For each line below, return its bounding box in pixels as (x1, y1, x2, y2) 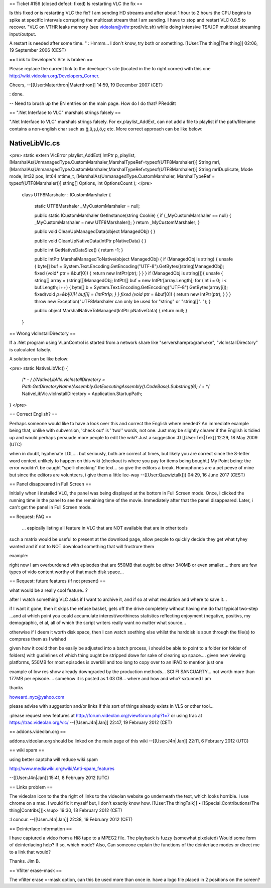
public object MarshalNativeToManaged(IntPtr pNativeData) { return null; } (34, 308, 188, 314)
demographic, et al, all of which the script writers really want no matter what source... (9, 620, 186, 626)
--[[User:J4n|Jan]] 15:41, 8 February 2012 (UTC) (9, 775, 109, 781)
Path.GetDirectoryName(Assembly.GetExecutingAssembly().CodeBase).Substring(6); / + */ (22, 384, 210, 390)
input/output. (9, 31, 36, 37)
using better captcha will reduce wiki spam (9, 756, 98, 763)
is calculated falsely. (9, 346, 52, 352)
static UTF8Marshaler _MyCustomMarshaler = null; (34, 203, 140, 209)
